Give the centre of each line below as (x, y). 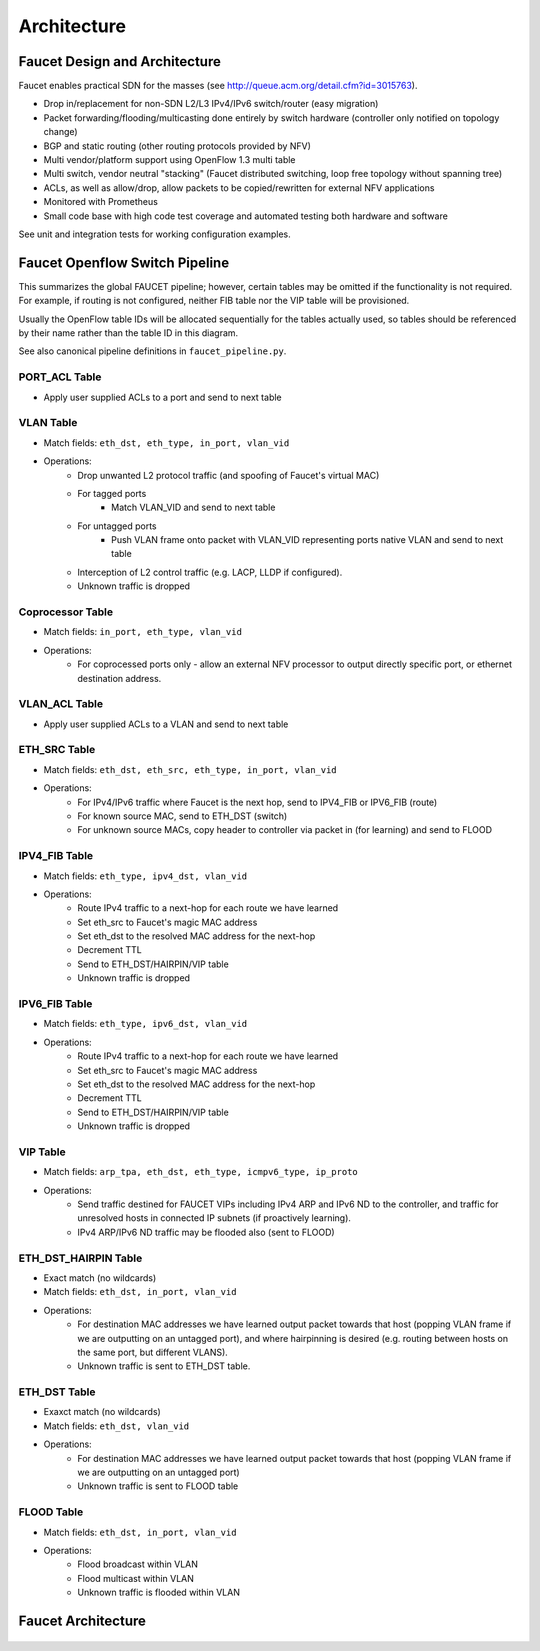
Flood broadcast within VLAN (138, 1564)
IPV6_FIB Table (55, 1004)
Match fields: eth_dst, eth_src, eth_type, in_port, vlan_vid (190, 769)
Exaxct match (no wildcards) (102, 1412)
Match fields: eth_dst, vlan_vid (116, 1426)
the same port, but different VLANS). (153, 1352)
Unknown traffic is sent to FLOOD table (158, 1486)
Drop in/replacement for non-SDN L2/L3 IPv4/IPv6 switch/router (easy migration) (211, 104)
